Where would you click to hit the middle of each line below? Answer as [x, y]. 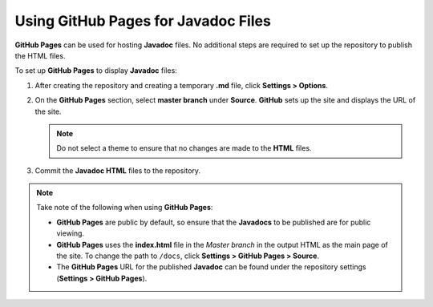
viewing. [70, 233]
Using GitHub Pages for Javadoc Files [143, 21]
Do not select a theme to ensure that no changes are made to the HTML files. [184, 148]
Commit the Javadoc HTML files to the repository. [117, 170]
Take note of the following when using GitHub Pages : [125, 208]
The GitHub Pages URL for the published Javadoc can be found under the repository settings [211, 267]
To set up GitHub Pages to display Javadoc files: [96, 71]
